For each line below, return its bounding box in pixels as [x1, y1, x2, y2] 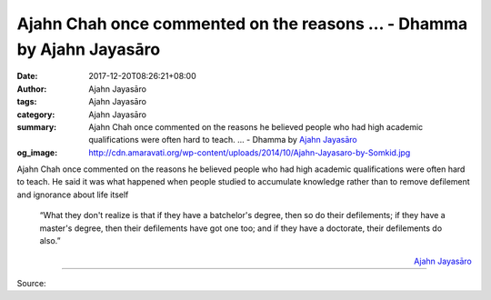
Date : [16, 71, 38, 82]
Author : [16, 83, 47, 95]
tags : [16, 96, 37, 107]
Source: [16, 277, 46, 288]
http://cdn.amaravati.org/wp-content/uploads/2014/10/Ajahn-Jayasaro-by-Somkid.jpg [88, 146, 411, 158]
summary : [16, 121, 57, 132]
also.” [39, 235, 61, 246]
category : [16, 109, 55, 120]
